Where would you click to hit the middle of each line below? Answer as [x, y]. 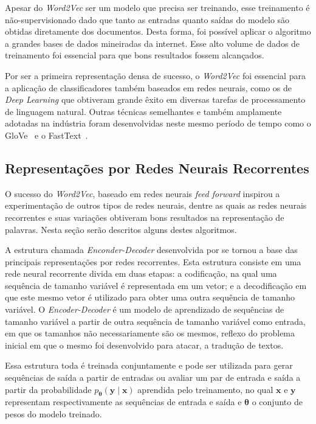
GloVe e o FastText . [46, 135]
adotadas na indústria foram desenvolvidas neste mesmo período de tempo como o [158, 123]
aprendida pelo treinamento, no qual [205, 389]
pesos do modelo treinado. [53, 414]
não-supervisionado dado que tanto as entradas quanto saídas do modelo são [147, 19]
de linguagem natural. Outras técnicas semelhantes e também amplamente [143, 111]
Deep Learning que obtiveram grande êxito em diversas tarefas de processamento [155, 99]
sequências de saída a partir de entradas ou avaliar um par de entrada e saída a [153, 377]
